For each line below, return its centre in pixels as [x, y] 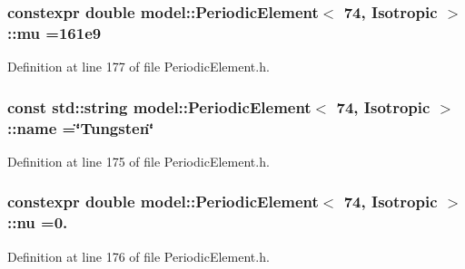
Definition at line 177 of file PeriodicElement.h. [139, 67]
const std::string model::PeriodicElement [159, 106]
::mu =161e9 [54, 32]
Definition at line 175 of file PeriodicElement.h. [139, 161]
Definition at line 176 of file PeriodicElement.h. [139, 256]
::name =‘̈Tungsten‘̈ [81, 127]
